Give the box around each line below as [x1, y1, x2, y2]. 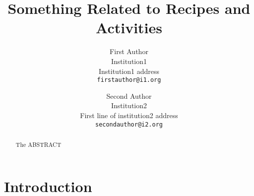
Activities [95, 17, 163, 38]
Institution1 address [98, 65, 159, 76]
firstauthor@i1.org [97, 76, 161, 84]
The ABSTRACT [15, 140, 62, 148]
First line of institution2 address [80, 110, 178, 120]
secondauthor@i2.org [95, 121, 163, 128]
